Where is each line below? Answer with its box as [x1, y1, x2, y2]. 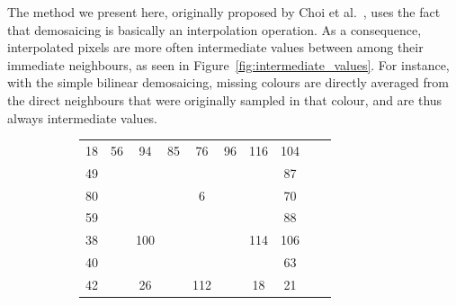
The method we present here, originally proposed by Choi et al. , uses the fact [7, 3, 441, 21]
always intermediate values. [7, 108, 158, 127]
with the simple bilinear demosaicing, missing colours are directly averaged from [7, 73, 449, 92]
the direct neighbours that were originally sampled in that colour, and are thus [7, 90, 443, 109]
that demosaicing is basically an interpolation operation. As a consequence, [7, 20, 422, 39]
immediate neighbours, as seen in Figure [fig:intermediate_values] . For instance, [7, 55, 450, 74]
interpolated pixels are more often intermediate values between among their [7, 38, 424, 57]
